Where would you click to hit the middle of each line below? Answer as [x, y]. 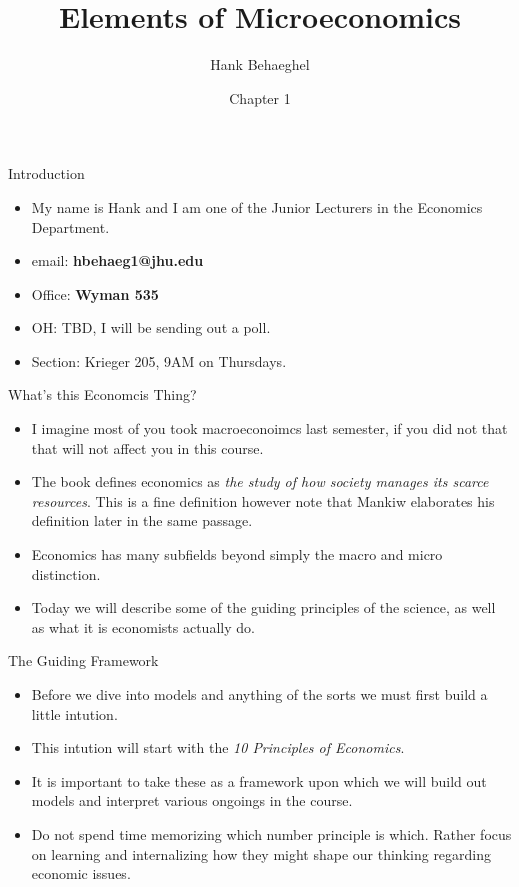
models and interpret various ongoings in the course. [192, 800]
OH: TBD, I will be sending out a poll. [151, 327]
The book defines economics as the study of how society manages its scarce [260, 481]
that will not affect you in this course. [147, 447]
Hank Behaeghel [260, 64]
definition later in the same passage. [142, 520]
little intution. [74, 713]
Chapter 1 [260, 97]
